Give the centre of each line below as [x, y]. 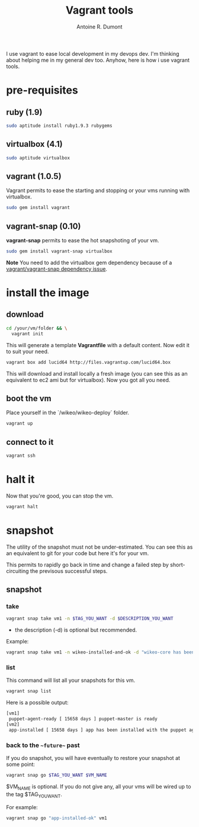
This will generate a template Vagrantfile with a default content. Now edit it [98, 345]
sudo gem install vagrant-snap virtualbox [59, 251]
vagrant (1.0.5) [34, 176]
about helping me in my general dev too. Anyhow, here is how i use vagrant [98, 60]
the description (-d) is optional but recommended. [76, 630]
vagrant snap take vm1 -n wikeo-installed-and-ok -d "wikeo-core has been [100, 652]
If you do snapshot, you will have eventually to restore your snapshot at [93, 758]
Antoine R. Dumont [99, 27]
